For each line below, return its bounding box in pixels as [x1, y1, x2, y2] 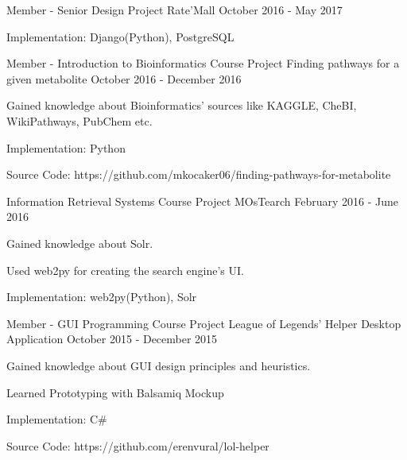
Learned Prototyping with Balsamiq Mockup [6, 384, 224, 400]
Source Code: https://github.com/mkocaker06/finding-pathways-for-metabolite [6, 166, 391, 183]
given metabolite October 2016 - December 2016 [6, 70, 242, 87]
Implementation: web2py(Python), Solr [6, 288, 197, 305]
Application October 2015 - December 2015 [6, 331, 218, 347]
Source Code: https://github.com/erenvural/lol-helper [6, 437, 269, 454]
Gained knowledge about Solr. [6, 234, 153, 251]
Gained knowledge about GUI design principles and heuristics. [6, 357, 311, 373]
